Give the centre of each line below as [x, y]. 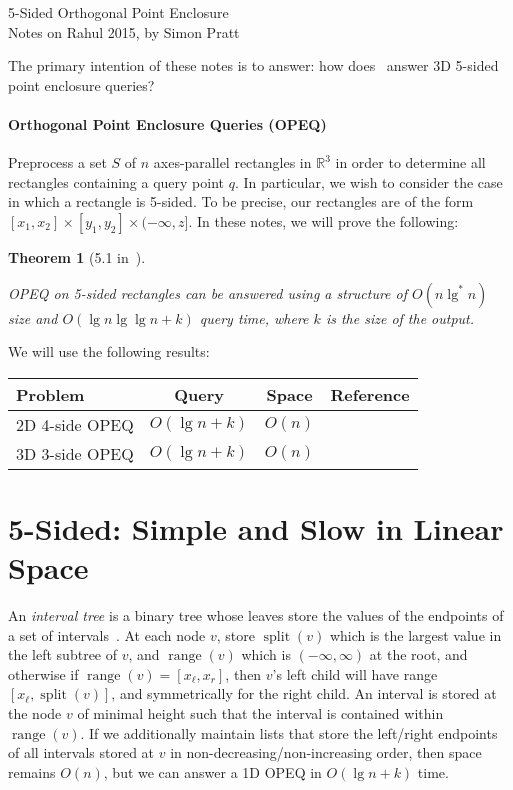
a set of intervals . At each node [107, 634]
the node [35, 713]
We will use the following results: [109, 351]
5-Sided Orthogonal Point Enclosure [118, 12]
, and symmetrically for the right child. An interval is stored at [304, 693]
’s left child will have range [355, 673]
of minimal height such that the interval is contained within [260, 713]
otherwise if [43, 673]
